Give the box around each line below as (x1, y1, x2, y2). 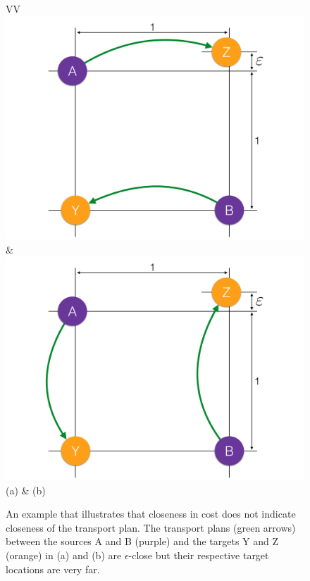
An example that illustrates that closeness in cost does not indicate (6, 506, 296, 521)
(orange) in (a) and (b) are (6, 547, 122, 562)
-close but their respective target (128, 547, 269, 562)
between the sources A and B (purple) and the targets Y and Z (6, 534, 279, 549)
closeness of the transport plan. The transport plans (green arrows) (6, 520, 296, 535)
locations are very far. (6, 561, 100, 576)
